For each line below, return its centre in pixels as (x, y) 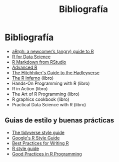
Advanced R (24, 67)
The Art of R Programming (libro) (45, 94)
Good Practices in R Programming (47, 153)
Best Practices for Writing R (40, 143)
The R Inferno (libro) (33, 78)
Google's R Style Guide (36, 138)
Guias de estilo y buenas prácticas (59, 121)
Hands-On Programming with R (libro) (51, 83)
